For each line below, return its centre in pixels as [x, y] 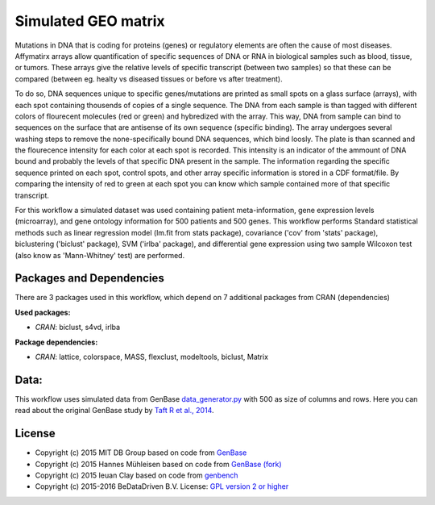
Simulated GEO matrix [90, 21]
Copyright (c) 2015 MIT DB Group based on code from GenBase [141, 453]
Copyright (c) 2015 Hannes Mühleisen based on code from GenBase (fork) [158, 464]
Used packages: [43, 312]
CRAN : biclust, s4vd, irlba [78, 328]
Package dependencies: [56, 342]
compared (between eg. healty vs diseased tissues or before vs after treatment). [149, 79]
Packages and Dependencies [89, 278]
